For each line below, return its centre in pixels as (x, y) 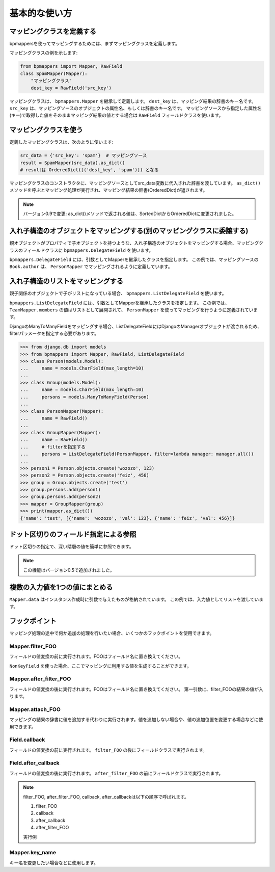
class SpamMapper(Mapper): (54, 73)
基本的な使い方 (41, 13)
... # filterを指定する (53, 447)
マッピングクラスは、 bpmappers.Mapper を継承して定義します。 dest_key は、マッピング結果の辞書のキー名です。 (133, 101)
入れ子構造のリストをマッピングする (66, 281)
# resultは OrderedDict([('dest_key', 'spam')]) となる (89, 170)
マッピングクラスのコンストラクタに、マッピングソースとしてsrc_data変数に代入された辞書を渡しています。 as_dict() (135, 183)
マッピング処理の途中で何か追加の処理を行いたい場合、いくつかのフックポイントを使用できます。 (112, 633)
